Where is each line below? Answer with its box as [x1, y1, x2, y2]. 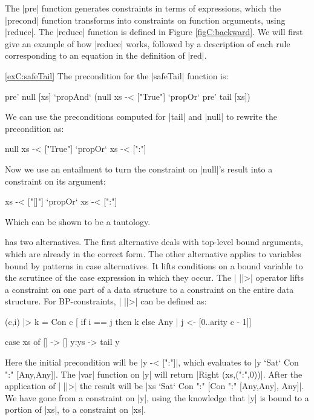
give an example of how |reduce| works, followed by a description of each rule [5, 37, 290, 50]
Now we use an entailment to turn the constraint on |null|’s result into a [5, 162, 273, 175]
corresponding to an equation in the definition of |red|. [5, 49, 207, 62]
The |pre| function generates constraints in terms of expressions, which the [5, 2, 281, 14]
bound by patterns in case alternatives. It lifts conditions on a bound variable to [5, 259, 303, 272]
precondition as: [5, 122, 64, 134]
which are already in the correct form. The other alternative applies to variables [5, 247, 301, 260]
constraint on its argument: [5, 174, 106, 187]
